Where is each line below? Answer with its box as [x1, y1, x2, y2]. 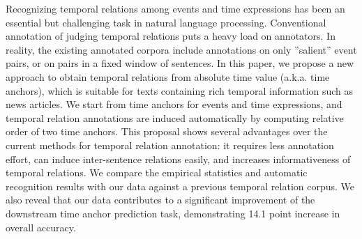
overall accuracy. [6, 219, 76, 234]
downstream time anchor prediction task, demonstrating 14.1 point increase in [6, 206, 340, 220]
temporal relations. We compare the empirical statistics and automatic [6, 165, 308, 180]
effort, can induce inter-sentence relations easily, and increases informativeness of [6, 151, 351, 166]
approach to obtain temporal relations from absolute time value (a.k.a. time [6, 69, 330, 84]
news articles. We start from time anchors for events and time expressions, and [6, 97, 342, 111]
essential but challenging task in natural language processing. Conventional [6, 15, 326, 29]
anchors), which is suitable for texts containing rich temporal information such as [6, 83, 354, 98]
